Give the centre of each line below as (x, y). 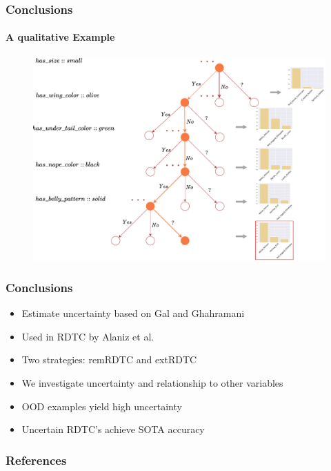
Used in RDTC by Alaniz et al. (88, 336)
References (36, 460)
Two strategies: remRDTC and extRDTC (109, 359)
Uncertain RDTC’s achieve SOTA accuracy (113, 429)
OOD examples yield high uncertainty (102, 406)
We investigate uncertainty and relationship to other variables (152, 383)
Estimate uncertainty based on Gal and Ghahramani (133, 313)
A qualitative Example (60, 37)
